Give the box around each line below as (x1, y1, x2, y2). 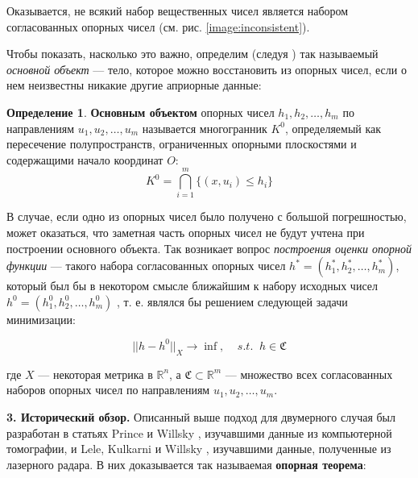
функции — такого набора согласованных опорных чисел (6, 257, 286, 274)
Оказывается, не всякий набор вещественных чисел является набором (6, 2, 349, 19)
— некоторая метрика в (38, 365, 153, 382)
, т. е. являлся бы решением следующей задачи (116, 293, 348, 310)
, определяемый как (285, 119, 382, 136)
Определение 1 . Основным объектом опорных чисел (6, 103, 275, 120)
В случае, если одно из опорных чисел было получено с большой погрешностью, (6, 208, 407, 225)
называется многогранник (142, 119, 267, 136)
